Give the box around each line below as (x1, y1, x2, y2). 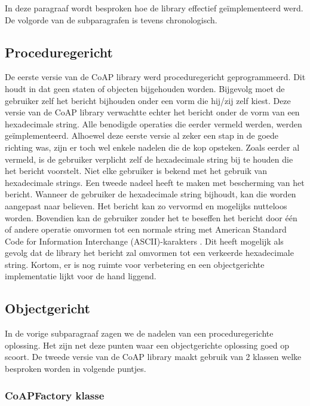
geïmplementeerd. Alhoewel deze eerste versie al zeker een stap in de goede (5, 129, 278, 142)
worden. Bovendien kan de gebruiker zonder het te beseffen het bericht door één (5, 211, 297, 224)
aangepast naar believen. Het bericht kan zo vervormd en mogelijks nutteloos (5, 199, 287, 212)
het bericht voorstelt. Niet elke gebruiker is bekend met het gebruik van (5, 164, 267, 177)
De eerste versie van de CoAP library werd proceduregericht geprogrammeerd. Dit (5, 71, 306, 83)
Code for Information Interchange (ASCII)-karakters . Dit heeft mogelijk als (5, 234, 284, 247)
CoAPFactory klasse (5, 387, 105, 402)
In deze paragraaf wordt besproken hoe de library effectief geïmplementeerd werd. (5, 2, 303, 14)
